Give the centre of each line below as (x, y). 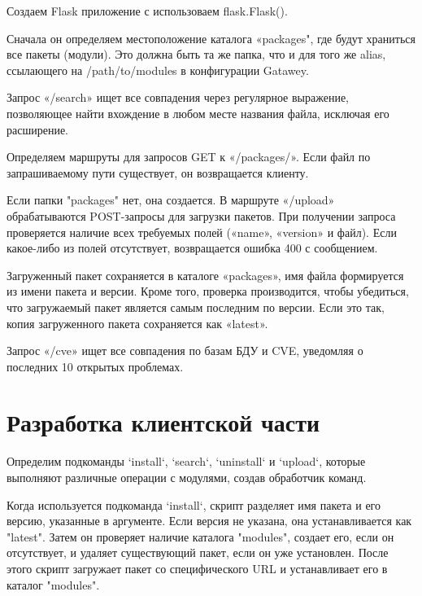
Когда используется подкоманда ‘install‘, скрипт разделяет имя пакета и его (194, 504)
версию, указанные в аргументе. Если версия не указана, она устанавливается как (209, 521)
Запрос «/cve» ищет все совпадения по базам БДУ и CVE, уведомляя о (185, 351)
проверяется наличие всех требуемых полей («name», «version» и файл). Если (202, 232)
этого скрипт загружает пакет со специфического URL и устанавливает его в (197, 568)
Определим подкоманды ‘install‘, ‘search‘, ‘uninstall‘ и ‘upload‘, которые (186, 461)
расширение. (38, 129)
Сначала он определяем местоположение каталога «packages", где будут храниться (211, 38)
